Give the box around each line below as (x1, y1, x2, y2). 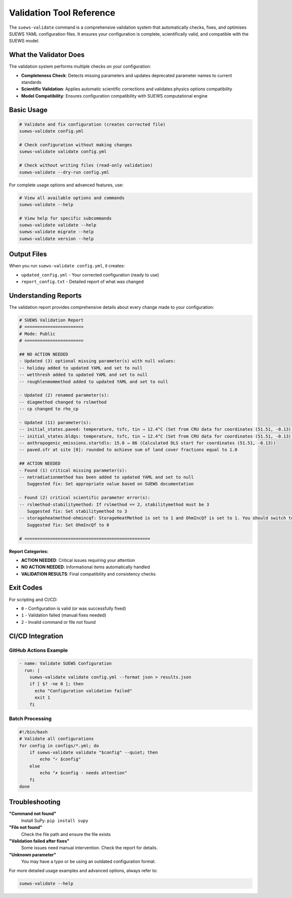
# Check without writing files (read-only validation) (19, 162, 153, 168)
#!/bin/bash (19, 729, 48, 735)
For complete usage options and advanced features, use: (9, 182, 124, 188)
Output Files (9, 250, 47, 259)
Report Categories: (9, 548, 49, 554)
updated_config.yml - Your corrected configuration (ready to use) (21, 272, 159, 278)
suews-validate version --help (19, 236, 94, 241)
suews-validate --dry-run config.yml (19, 169, 109, 175)
